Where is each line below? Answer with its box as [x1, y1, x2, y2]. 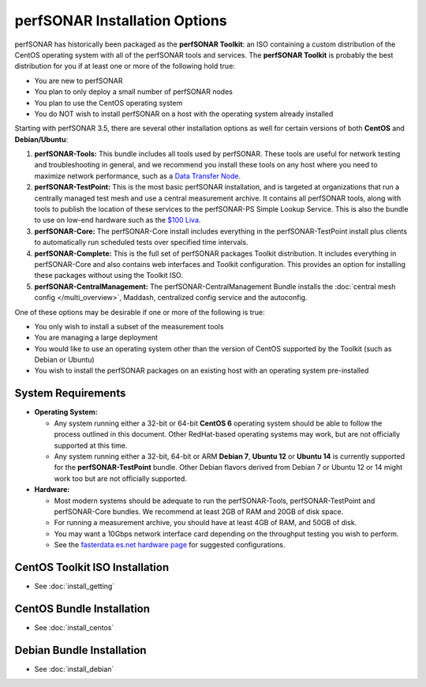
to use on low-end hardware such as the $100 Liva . [34, 216, 201, 225]
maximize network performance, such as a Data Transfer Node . [34, 171, 241, 181]
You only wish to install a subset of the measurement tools [34, 321, 224, 331]
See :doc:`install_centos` [34, 622, 114, 632]
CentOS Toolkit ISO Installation [14, 561, 170, 574]
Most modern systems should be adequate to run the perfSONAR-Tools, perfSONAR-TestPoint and [54, 496, 376, 505]
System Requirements [14, 387, 126, 400]
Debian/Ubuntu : [14, 134, 69, 144]
